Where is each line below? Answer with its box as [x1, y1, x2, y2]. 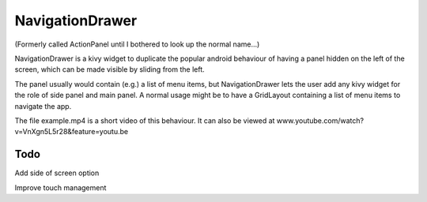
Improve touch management [14, 182, 107, 193]
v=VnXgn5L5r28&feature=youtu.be [14, 127, 129, 137]
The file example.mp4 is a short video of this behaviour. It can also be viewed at [14, 115, 275, 125]
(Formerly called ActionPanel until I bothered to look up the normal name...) [14, 39, 260, 49]
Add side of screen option [14, 168, 100, 178]
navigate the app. [14, 101, 72, 110]
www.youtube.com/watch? [276, 115, 364, 125]
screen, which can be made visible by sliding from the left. [14, 65, 205, 74]
